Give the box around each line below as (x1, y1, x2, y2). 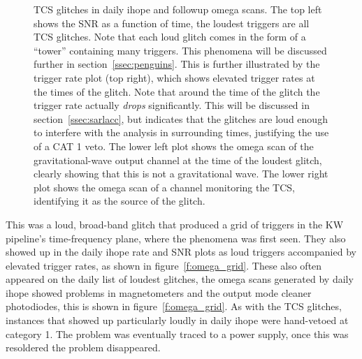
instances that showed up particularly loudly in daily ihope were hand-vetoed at (6, 313, 349, 328)
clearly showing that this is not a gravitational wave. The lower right (34, 166, 328, 181)
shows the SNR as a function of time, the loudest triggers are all (34, 15, 310, 30)
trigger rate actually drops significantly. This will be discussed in (34, 98, 310, 112)
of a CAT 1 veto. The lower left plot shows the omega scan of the (34, 138, 314, 153)
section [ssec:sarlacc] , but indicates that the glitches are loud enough (34, 111, 328, 126)
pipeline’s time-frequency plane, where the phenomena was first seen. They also (6, 230, 346, 245)
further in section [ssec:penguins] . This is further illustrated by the (34, 57, 320, 71)
